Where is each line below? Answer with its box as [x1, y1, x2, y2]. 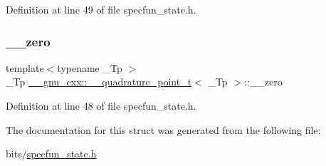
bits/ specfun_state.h [6, 146, 97, 161]
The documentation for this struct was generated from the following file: [6, 122, 321, 137]
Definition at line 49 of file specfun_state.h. [6, 2, 196, 16]
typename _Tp [57, 60, 122, 75]
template [6, 60, 44, 75]
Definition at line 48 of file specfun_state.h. [6, 98, 196, 113]
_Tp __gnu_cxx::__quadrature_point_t [6, 74, 192, 89]
